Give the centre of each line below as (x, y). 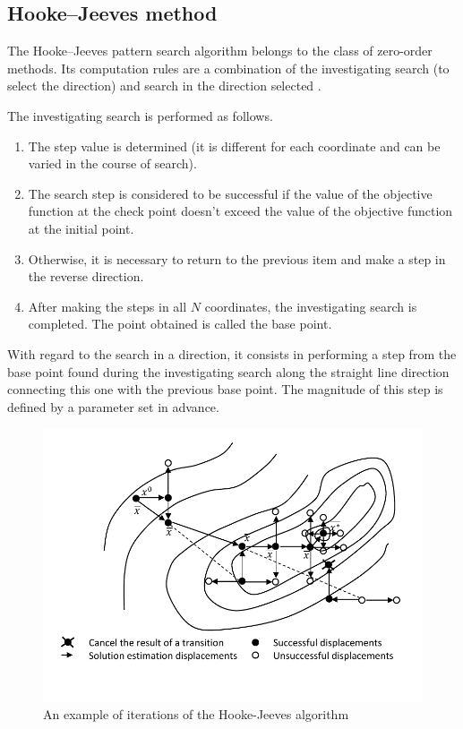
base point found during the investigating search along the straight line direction (228, 371)
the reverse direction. (86, 276)
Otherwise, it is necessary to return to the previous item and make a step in (237, 258)
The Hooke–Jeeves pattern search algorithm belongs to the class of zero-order (220, 51)
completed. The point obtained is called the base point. (180, 324)
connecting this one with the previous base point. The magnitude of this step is (225, 389)
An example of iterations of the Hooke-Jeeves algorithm (196, 714)
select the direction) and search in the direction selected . (164, 86)
